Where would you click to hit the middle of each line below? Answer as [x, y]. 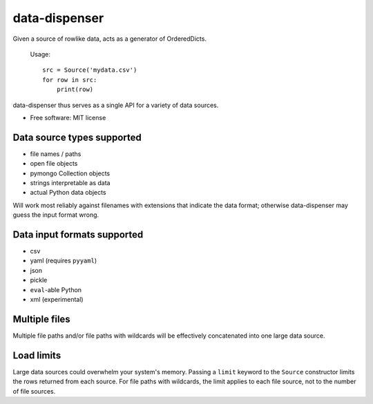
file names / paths [56, 154]
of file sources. [34, 391]
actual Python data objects [68, 193]
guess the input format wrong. [56, 215]
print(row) [75, 89]
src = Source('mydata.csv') [90, 70]
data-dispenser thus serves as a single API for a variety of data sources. [116, 105]
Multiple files [41, 319]
